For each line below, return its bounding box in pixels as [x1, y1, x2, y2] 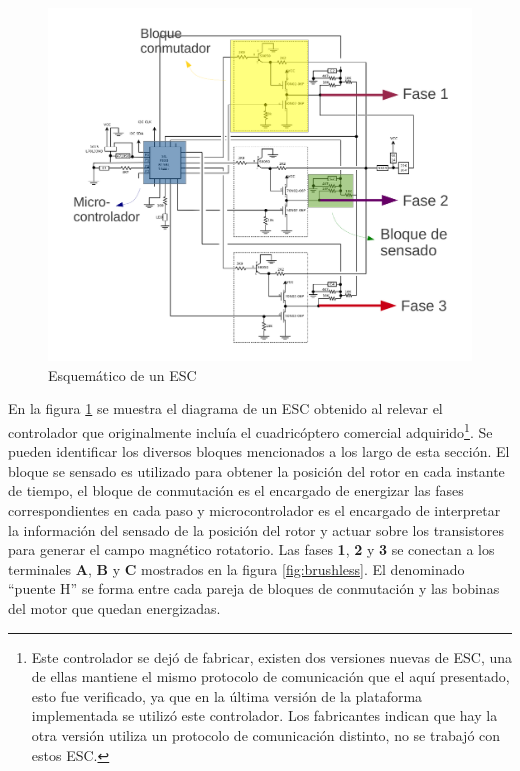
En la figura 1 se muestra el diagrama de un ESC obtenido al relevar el [8, 398, 443, 419]
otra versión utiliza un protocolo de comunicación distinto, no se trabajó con [31, 724, 501, 745]
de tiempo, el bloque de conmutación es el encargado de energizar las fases [8, 480, 464, 501]
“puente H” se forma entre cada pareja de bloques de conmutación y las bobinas [8, 578, 500, 599]
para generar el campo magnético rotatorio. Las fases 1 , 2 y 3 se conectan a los [8, 539, 495, 560]
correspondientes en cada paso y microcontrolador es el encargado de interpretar [8, 500, 501, 520]
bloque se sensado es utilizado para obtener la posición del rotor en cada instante [8, 460, 505, 481]
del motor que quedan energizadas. [8, 597, 221, 618]
